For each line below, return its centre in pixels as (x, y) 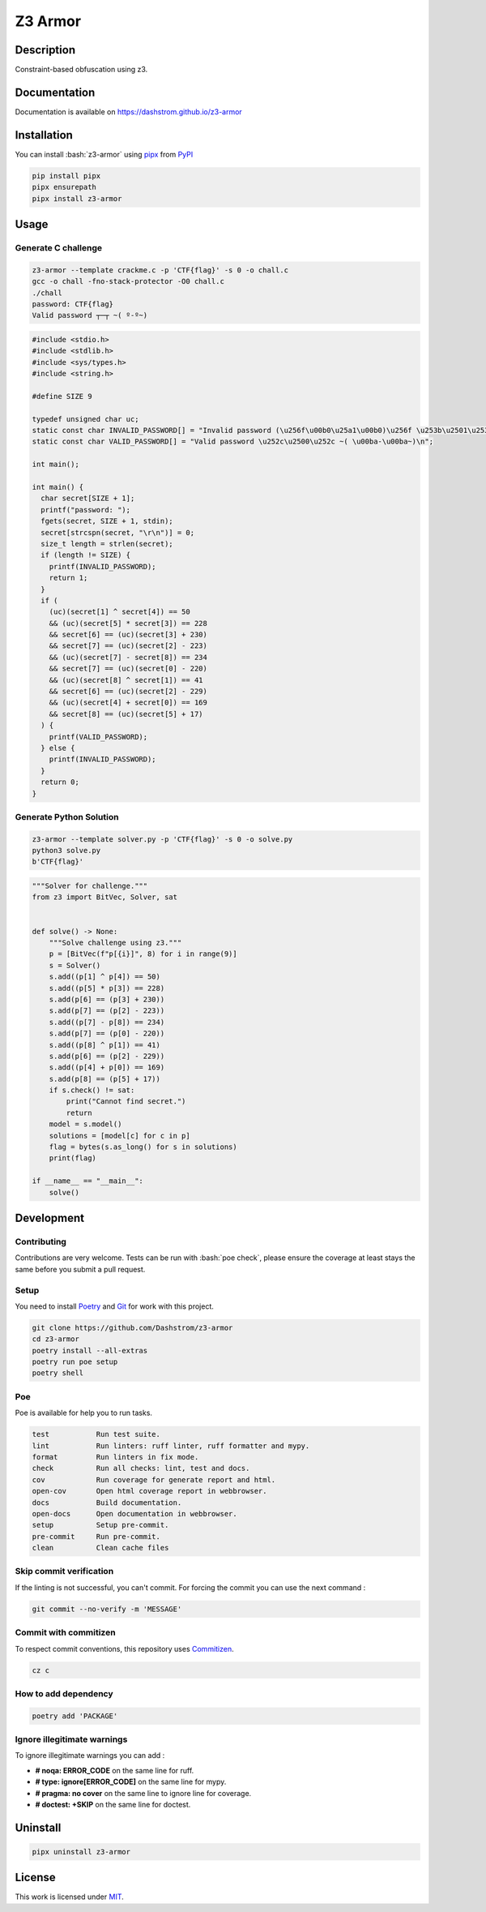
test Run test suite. (96, 1434)
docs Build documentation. (107, 1503)
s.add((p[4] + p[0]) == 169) (107, 1067)
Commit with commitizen (66, 1632)
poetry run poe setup (75, 1362)
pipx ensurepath (64, 187)
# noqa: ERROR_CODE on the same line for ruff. (115, 1770)
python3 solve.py (66, 851)
